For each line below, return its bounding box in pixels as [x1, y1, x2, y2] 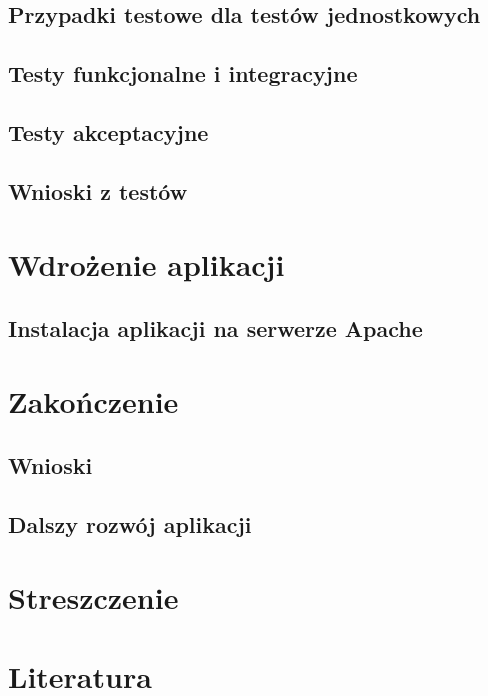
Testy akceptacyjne [8, 116, 209, 147]
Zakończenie [8, 381, 179, 422]
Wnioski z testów [8, 175, 188, 206]
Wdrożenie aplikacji [8, 244, 285, 285]
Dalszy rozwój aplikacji [8, 508, 252, 539]
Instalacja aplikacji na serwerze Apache [8, 312, 423, 343]
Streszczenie [8, 577, 179, 618]
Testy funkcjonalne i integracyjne [8, 58, 358, 89]
